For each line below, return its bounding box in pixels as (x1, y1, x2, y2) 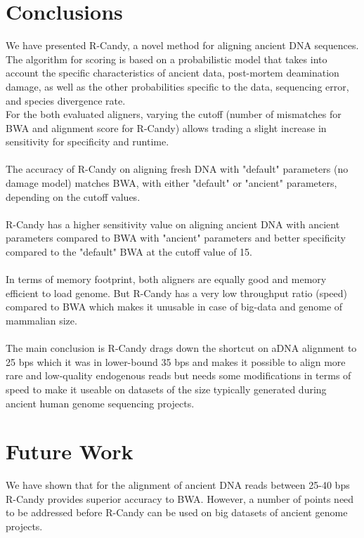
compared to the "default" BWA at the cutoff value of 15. (6, 244, 252, 259)
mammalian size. (6, 313, 77, 327)
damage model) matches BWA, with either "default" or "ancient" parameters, (6, 176, 337, 190)
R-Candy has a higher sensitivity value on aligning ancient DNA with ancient (6, 216, 340, 231)
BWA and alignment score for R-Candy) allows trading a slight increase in (6, 120, 327, 135)
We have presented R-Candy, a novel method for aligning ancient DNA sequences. (6, 38, 359, 53)
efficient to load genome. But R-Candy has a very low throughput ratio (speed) (6, 285, 347, 300)
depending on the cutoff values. (6, 189, 141, 204)
